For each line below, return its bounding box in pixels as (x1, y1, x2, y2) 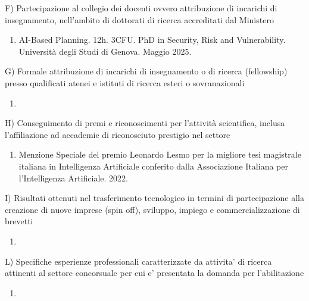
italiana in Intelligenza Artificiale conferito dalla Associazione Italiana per (18, 159, 288, 172)
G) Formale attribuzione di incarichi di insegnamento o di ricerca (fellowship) (5, 65, 288, 77)
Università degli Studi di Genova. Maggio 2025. (18, 45, 192, 57)
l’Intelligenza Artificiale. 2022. (18, 171, 129, 184)
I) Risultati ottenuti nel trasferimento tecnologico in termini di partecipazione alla (5, 192, 304, 204)
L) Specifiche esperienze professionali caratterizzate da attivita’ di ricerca (5, 255, 272, 267)
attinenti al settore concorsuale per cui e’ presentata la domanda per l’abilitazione (5, 266, 304, 279)
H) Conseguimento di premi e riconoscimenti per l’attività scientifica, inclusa (5, 117, 285, 129)
